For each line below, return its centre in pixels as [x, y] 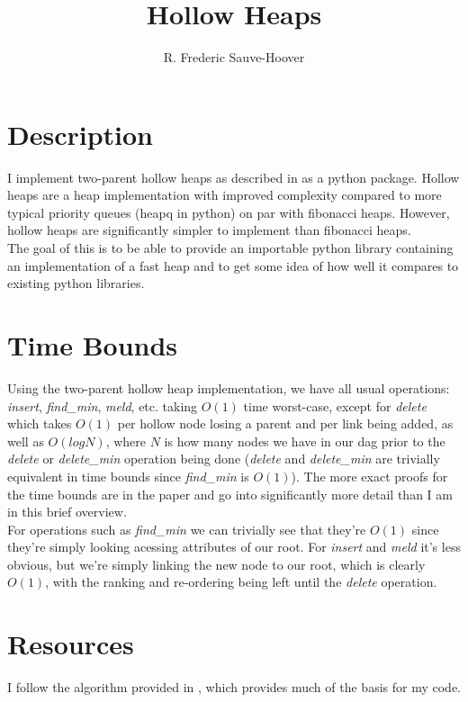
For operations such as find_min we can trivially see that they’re [187, 529]
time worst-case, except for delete [335, 405]
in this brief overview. [67, 512]
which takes [40, 423]
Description [81, 134]
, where [126, 441]
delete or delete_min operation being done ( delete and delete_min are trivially [224, 459]
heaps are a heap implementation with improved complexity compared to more [225, 195]
